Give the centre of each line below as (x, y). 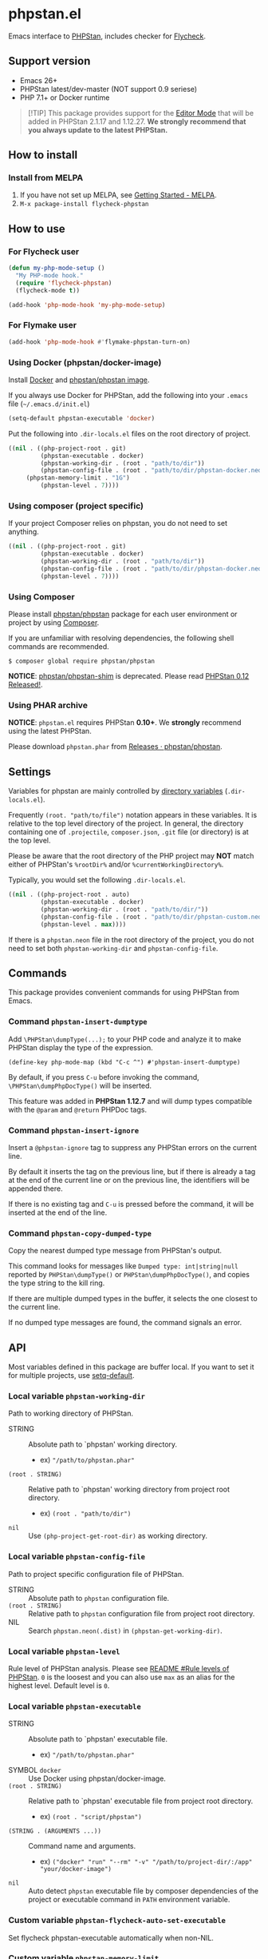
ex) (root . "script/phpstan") (91, 1817)
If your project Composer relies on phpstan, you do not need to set (118, 524)
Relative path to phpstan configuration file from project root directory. (142, 1613)
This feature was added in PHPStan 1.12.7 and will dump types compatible (130, 1101)
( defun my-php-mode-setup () (57, 269)
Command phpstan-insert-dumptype (78, 1021)
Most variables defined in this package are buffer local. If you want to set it (131, 1367)
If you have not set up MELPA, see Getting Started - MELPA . (118, 195)
